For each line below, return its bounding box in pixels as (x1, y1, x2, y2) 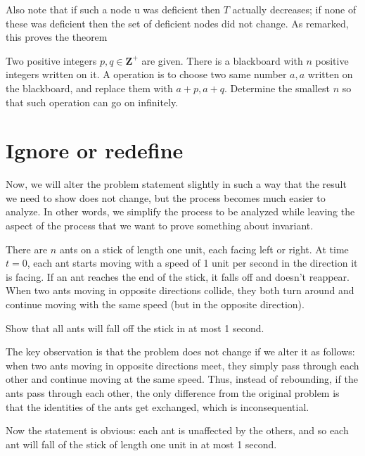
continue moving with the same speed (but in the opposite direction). (6, 297, 305, 312)
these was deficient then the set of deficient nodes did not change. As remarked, (6, 15, 349, 30)
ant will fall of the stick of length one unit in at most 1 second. (6, 436, 277, 451)
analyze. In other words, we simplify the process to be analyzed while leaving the (6, 204, 355, 219)
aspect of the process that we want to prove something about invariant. (6, 218, 314, 233)
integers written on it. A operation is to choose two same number (6, 67, 287, 82)
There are (6, 241, 48, 256)
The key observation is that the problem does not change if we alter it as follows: (6, 344, 355, 359)
